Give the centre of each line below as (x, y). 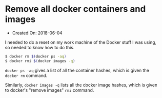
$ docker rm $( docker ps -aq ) (36, 56)
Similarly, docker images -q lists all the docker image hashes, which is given (81, 85)
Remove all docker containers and (75, 9)
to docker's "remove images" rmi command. (50, 90)
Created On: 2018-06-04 (37, 33)
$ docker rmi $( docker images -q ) (40, 61)
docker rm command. (26, 75)
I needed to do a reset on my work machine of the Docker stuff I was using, (81, 42)
